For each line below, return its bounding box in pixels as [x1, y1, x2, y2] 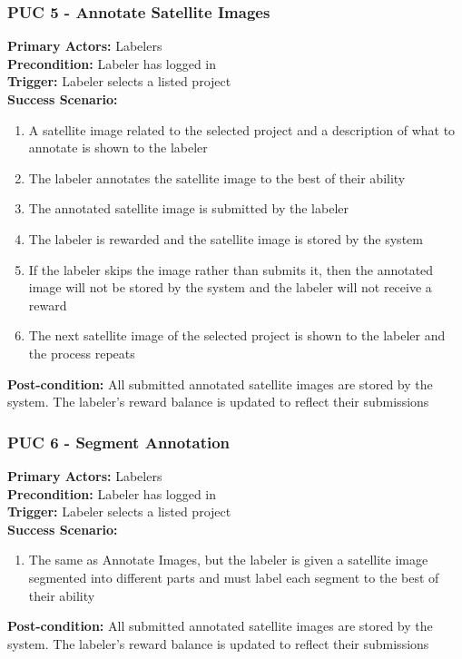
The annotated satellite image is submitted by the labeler [28, 199, 349, 218]
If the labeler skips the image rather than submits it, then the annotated [28, 260, 434, 279]
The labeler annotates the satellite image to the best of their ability [28, 168, 406, 187]
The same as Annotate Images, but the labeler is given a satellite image [28, 550, 428, 569]
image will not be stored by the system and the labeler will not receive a [28, 278, 432, 297]
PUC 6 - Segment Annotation [7, 430, 231, 453]
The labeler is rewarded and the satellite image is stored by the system [28, 229, 423, 248]
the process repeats [28, 343, 135, 362]
